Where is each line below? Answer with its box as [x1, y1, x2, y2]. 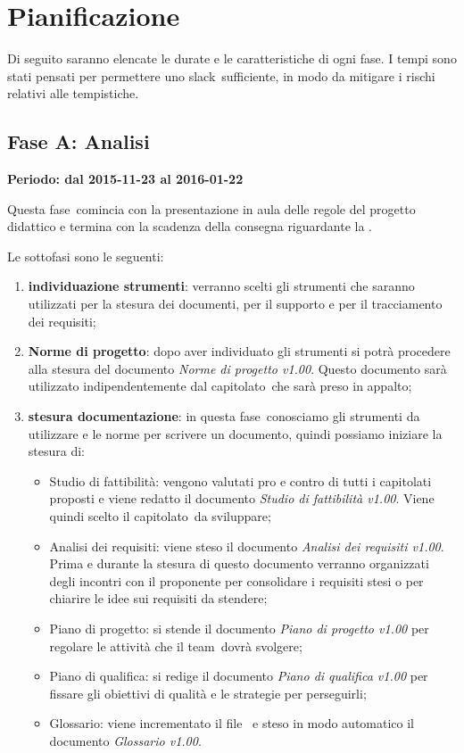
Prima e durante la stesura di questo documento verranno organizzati [49, 554, 429, 573]
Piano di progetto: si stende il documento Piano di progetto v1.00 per [49, 618, 429, 637]
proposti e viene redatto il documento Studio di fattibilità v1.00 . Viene [49, 489, 435, 508]
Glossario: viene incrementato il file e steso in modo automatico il [49, 714, 414, 732]
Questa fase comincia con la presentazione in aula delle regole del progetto [7, 199, 416, 218]
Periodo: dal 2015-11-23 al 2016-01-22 [7, 170, 244, 188]
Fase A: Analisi [7, 128, 150, 155]
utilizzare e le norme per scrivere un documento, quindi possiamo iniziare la [28, 424, 443, 443]
